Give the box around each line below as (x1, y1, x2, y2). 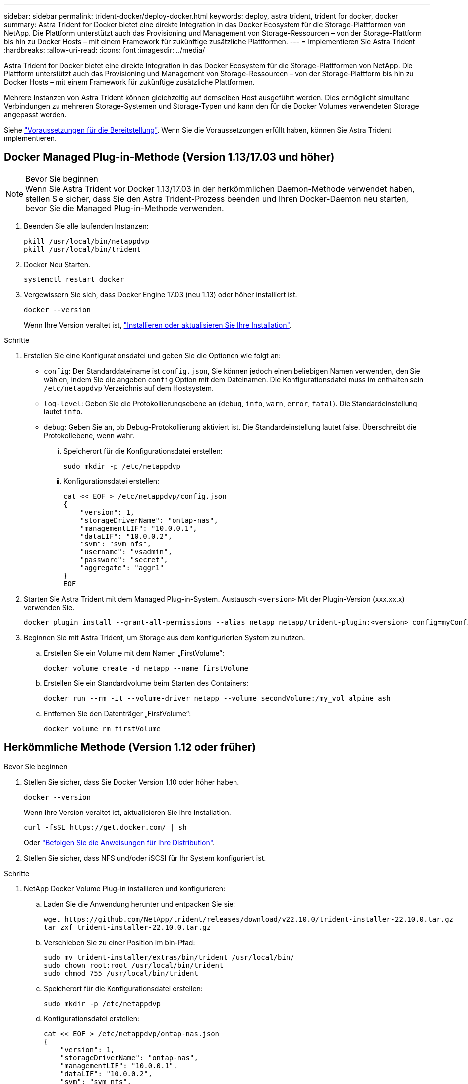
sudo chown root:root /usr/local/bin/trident (44, 961, 224, 969)
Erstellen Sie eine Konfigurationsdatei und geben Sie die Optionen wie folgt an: (24, 351, 281, 360)
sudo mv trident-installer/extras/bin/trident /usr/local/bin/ (44, 953, 294, 961)
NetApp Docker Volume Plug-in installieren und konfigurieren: (24, 884, 226, 893)
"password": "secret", (80, 555, 168, 564)
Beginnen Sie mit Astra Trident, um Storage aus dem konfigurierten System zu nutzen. (24, 633, 305, 642)
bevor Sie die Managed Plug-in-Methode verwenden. (25, 203, 224, 213)
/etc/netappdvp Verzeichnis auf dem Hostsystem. (44, 383, 214, 392)
